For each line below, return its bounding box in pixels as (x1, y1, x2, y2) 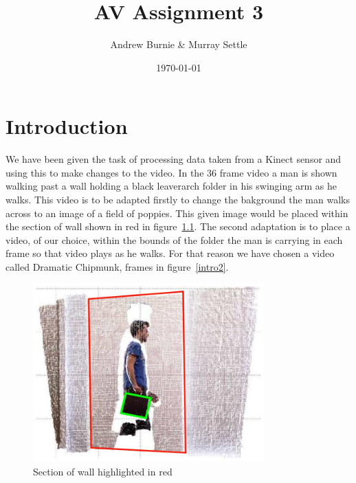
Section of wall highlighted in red (33, 464, 173, 478)
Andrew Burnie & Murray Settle (110, 37, 247, 52)
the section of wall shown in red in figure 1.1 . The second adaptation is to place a (5, 219, 351, 234)
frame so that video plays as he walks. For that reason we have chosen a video (5, 246, 335, 260)
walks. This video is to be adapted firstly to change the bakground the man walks (5, 192, 350, 207)
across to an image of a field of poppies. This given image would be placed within (5, 205, 348, 220)
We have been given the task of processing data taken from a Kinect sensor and (5, 152, 342, 166)
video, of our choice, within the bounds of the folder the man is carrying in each (5, 232, 343, 247)
